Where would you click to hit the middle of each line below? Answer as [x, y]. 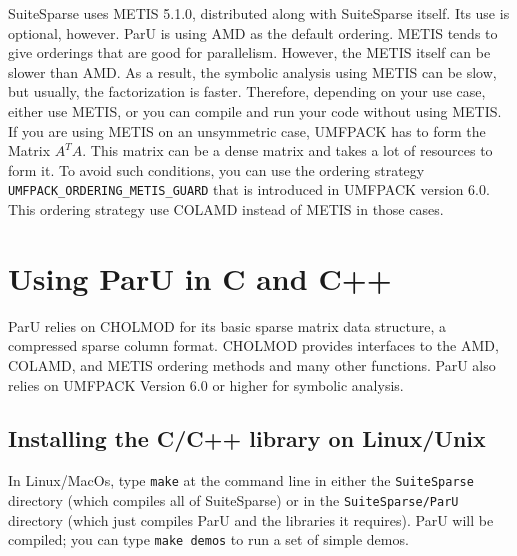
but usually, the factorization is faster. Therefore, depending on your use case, [247, 91]
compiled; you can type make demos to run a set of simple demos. [208, 539]
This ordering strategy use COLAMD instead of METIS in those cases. [226, 209]
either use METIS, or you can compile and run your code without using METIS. [255, 110]
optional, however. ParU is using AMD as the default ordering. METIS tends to [253, 32]
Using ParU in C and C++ [200, 277]
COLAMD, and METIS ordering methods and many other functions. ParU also [252, 364]
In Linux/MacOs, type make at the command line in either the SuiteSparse [241, 480]
